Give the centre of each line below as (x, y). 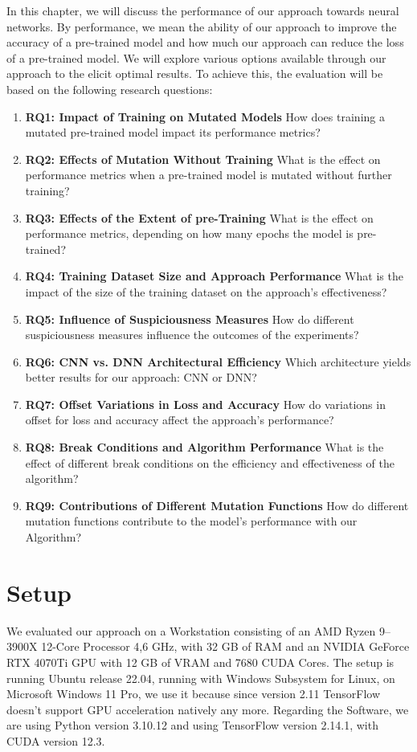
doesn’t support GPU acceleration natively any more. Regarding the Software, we (208, 709)
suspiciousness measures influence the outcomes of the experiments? (192, 335)
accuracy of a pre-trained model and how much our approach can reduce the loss (205, 42)
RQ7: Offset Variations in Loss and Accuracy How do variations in (205, 404)
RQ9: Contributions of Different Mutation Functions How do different (217, 505)
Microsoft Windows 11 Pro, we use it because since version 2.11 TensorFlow (193, 694)
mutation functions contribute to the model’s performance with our (191, 521)
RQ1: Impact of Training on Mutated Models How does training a (205, 116)
